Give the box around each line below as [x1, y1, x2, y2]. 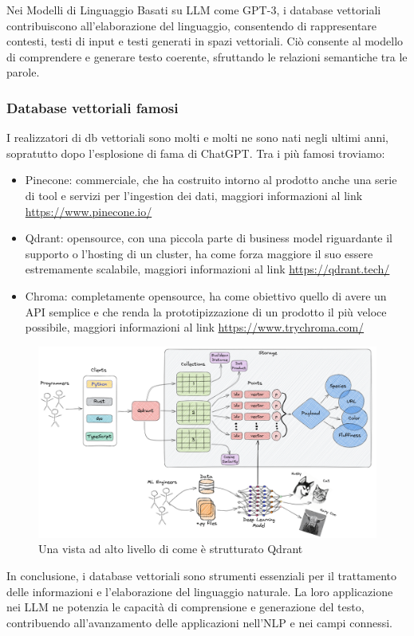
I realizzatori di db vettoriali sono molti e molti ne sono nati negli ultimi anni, [6, 129, 389, 146]
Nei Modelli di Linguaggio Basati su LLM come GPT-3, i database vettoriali [6, 2, 381, 18]
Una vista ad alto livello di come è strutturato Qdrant [38, 540, 303, 557]
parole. [6, 64, 40, 80]
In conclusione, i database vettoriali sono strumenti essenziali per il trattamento [6, 567, 397, 584]
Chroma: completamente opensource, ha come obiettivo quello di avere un [25, 287, 387, 304]
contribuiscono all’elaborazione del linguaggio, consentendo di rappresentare [6, 17, 377, 33]
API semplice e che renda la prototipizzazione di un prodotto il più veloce [25, 303, 387, 320]
